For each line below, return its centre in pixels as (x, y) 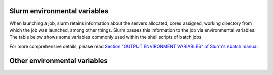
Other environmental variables (59, 61)
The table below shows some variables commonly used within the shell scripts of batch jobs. (106, 37)
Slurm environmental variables (59, 11)
